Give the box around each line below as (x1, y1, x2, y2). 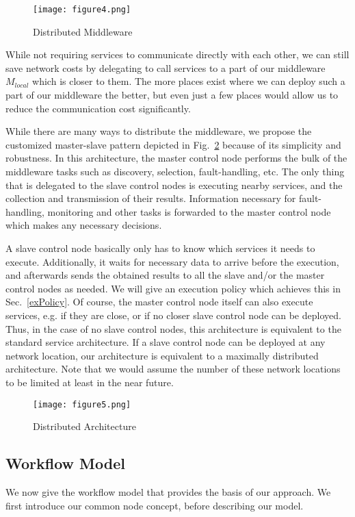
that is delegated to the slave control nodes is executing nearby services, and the (5, 177, 343, 192)
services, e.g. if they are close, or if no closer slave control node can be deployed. (5, 307, 341, 322)
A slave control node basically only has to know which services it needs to (5, 240, 315, 255)
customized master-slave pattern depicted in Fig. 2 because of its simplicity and (5, 137, 341, 151)
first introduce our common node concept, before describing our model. (5, 498, 304, 512)
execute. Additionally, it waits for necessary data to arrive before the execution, (5, 254, 339, 268)
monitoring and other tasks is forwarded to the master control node (47, 204, 331, 218)
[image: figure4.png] (33, 5, 131, 14)
